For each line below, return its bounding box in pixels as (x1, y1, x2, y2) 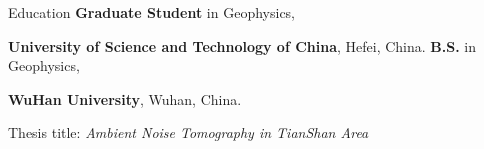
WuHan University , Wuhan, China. (8, 88, 242, 109)
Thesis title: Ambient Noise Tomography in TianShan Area (8, 122, 369, 143)
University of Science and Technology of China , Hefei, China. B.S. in (8, 35, 477, 56)
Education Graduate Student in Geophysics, (8, 2, 296, 22)
